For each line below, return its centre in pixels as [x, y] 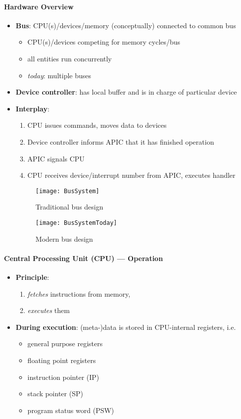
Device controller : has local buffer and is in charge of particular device [126, 92]
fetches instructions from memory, [79, 293]
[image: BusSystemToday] [76, 223]
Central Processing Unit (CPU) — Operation [84, 258]
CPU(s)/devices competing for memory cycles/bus [104, 42]
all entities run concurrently [70, 58]
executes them [48, 310]
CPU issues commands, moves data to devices [97, 125]
